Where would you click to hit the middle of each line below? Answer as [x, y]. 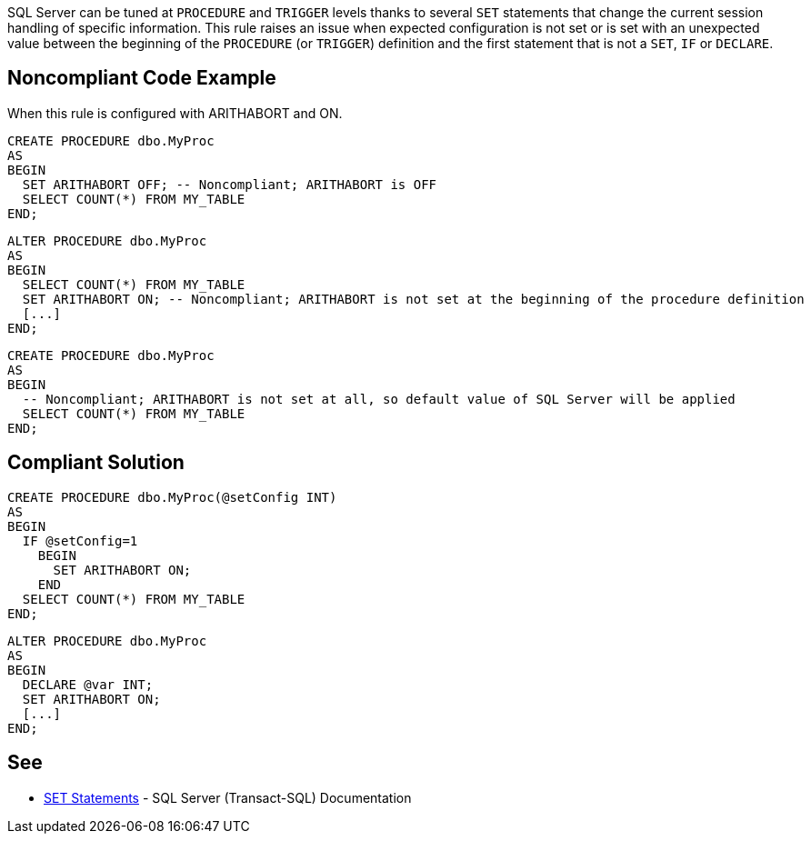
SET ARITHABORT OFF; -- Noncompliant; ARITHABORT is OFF [230, 184]
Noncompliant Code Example [142, 78]
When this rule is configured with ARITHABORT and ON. [175, 113]
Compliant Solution [96, 463]
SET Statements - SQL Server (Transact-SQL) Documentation [228, 797]
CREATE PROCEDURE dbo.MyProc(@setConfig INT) [172, 497]
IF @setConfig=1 [80, 541]
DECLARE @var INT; [88, 684]
